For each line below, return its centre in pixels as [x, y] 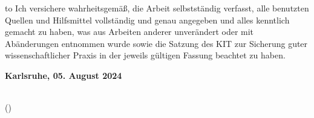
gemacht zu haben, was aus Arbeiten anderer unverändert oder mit [129, 32]
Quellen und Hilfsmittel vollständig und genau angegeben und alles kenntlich [147, 20]
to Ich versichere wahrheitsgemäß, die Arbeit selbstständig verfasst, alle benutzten [157, 8]
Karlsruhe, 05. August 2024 [64, 75]
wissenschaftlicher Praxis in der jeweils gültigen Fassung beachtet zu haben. [145, 55]
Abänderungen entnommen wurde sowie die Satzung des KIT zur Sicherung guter [156, 43]
